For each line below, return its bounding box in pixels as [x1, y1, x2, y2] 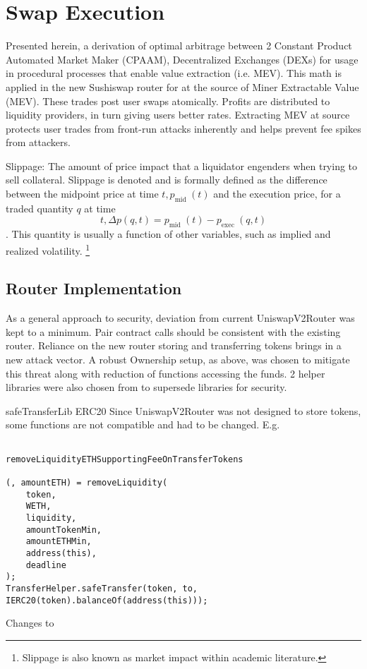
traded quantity [6, 200, 73, 215]
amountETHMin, [25, 536, 92, 547]
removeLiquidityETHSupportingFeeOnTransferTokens [6, 454, 243, 464]
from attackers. [6, 135, 71, 150]
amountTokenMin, [25, 524, 102, 535]
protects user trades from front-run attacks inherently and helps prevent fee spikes [6, 121, 361, 135]
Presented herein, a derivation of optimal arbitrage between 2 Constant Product [6, 38, 352, 53]
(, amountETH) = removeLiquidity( [6, 478, 168, 488]
